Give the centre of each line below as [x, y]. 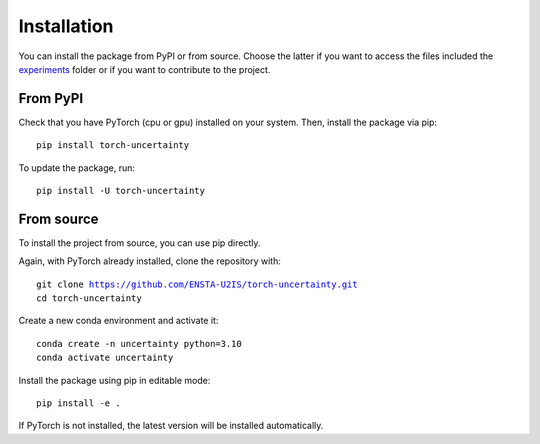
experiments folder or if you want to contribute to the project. [144, 69]
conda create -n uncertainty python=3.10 [139, 343]
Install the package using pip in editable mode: [114, 380]
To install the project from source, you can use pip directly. [139, 242]
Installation [66, 26]
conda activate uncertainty [105, 358]
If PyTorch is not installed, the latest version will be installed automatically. [171, 426]
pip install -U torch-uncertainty [120, 191]
